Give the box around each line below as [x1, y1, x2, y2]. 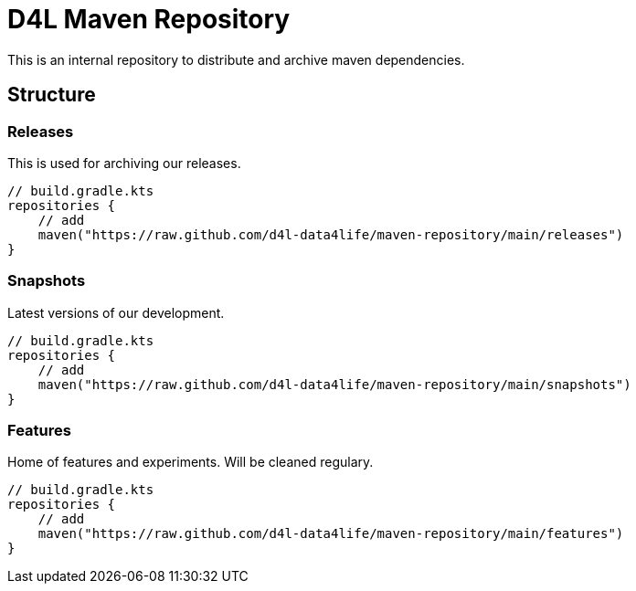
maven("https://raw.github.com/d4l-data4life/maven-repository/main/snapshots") [37, 376, 631, 392]
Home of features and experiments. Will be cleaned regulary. [7, 454, 374, 470]
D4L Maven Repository [7, 4, 291, 35]
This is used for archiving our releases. [7, 154, 241, 171]
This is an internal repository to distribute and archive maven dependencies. [7, 51, 465, 68]
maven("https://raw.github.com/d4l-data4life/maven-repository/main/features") [37, 526, 624, 542]
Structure [7, 83, 96, 107]
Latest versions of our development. [7, 304, 225, 321]
